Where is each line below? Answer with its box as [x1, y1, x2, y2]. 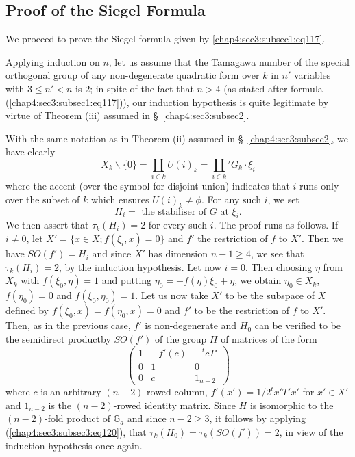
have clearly [5, 144, 56, 159]
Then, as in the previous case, [5, 318, 131, 332]
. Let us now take [135, 288, 208, 302]
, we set [267, 192, 299, 206]
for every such [148, 218, 208, 232]
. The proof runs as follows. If [213, 218, 339, 232]
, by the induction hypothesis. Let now [58, 259, 221, 274]
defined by [5, 303, 49, 317]
